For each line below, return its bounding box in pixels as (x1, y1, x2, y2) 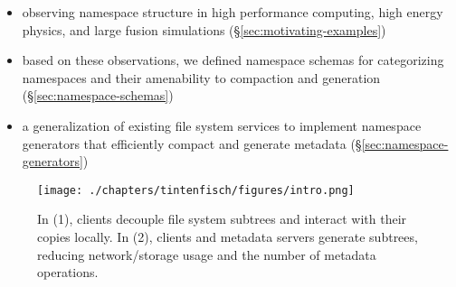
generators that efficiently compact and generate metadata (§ (22, 134, 362, 153)
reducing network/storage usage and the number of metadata (37, 245, 376, 264)
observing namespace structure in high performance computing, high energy (22, 3, 443, 21)
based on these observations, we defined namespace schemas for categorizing (22, 51, 444, 69)
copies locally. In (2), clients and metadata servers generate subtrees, (37, 227, 418, 245)
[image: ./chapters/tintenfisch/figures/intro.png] (37, 183, 355, 197)
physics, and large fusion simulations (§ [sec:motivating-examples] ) (22, 20, 386, 39)
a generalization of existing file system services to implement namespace (22, 116, 422, 134)
